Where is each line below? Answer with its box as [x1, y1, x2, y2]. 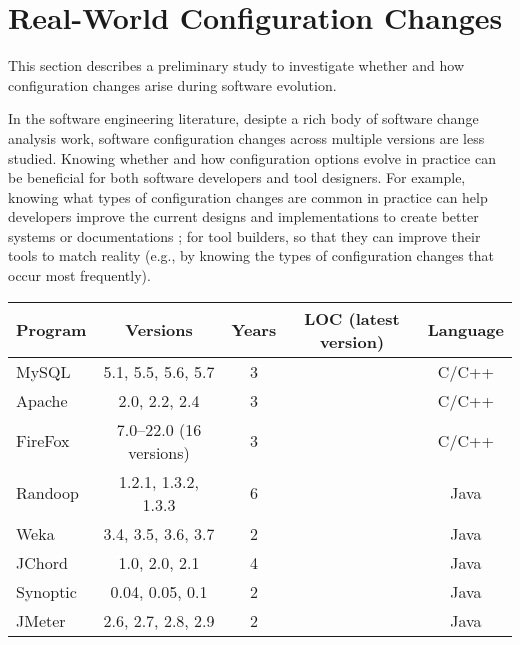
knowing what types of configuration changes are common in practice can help [8, 186, 488, 207]
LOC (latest [304, 306, 400, 330]
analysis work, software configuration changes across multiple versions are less [8, 127, 485, 148]
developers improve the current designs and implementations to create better [8, 206, 479, 227]
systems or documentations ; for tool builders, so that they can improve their [8, 225, 481, 246]
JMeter [16, 608, 66, 632]
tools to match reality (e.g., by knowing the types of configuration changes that [8, 245, 495, 266]
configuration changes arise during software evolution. [8, 74, 337, 95]
